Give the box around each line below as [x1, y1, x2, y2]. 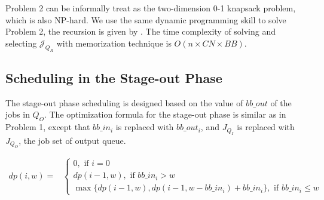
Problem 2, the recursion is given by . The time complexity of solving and [5, 25, 276, 38]
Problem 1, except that [5, 121, 90, 133]
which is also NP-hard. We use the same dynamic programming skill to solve [5, 13, 286, 26]
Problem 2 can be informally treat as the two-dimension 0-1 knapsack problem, [5, 2, 296, 14]
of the [270, 96, 292, 109]
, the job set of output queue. [19, 134, 126, 146]
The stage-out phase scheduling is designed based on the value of [5, 96, 243, 109]
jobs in [5, 108, 30, 121]
